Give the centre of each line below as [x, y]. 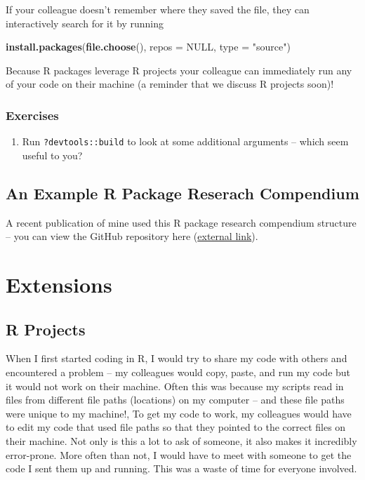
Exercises [32, 115]
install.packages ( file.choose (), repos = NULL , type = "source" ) [148, 47]
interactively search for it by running [85, 23]
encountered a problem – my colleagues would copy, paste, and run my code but [178, 372]
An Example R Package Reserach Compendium [182, 193]
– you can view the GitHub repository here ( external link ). [132, 236]
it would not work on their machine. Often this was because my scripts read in [175, 386]
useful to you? [52, 155]
